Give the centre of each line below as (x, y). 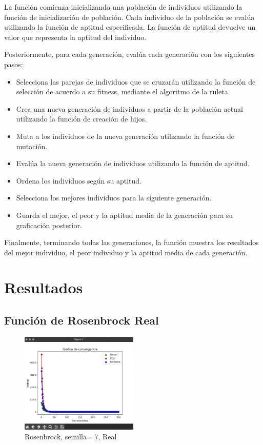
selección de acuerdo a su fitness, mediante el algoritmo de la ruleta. (123, 92)
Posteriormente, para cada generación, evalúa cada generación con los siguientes (130, 54)
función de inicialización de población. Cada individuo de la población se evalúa (129, 17)
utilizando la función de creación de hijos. (82, 119)
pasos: (14, 64)
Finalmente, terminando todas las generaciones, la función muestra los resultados (131, 242)
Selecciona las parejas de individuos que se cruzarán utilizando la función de (136, 81)
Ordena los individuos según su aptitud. (79, 180)
